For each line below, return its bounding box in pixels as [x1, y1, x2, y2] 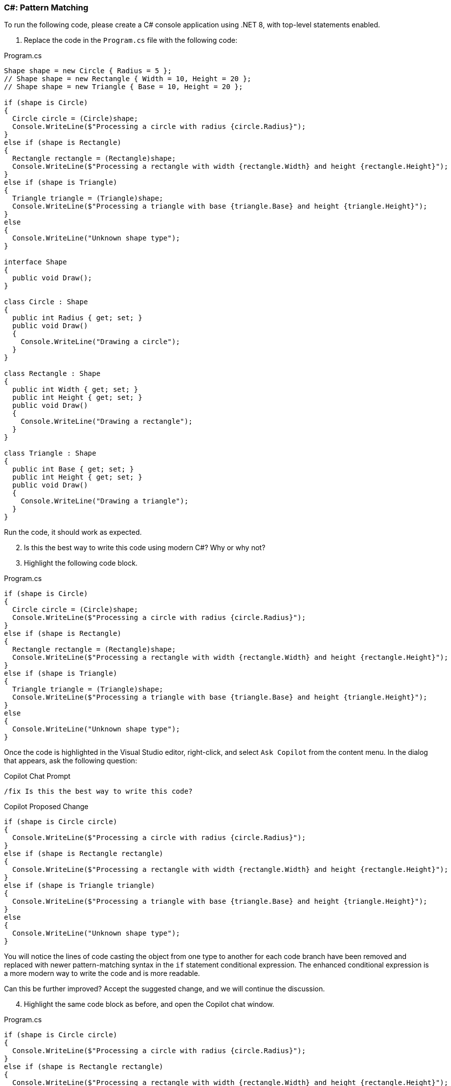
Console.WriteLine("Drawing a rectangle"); [20, 417, 193, 426]
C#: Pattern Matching [4, 2, 89, 12]
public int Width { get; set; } [12, 385, 138, 394]
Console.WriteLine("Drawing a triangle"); [20, 497, 188, 505]
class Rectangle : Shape [4, 369, 100, 378]
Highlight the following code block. [24, 559, 138, 568]
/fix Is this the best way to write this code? [4, 787, 193, 796]
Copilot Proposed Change [4, 802, 89, 811]
